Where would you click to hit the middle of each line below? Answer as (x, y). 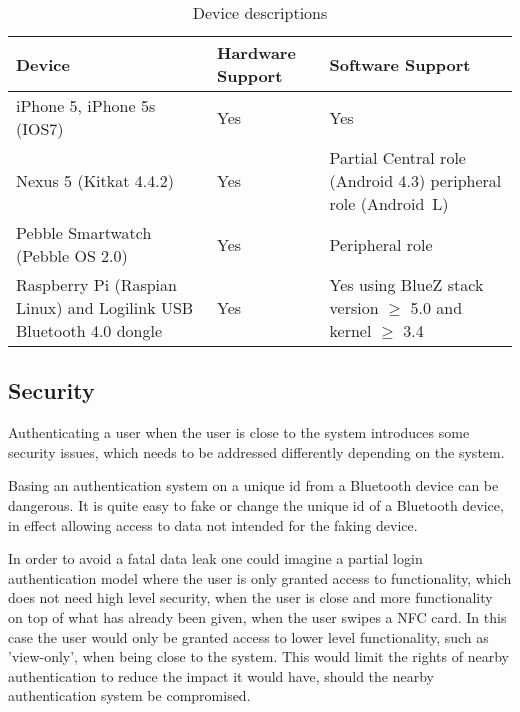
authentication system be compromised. (129, 695)
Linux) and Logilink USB (105, 307)
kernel (350, 330)
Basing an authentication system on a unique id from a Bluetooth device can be (253, 485)
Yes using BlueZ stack (406, 284)
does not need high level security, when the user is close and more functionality (250, 597)
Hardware (256, 52)
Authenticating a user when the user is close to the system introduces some (239, 432)
